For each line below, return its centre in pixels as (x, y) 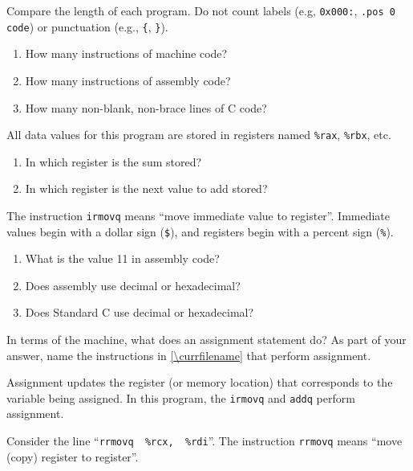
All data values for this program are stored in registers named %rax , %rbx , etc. (199, 135)
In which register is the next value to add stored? (146, 188)
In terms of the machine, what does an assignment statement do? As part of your (206, 340)
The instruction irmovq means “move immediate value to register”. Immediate (198, 215)
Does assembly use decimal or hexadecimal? (133, 285)
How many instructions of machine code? (126, 53)
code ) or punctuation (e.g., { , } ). (87, 26)
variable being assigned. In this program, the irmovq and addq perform (181, 397)
